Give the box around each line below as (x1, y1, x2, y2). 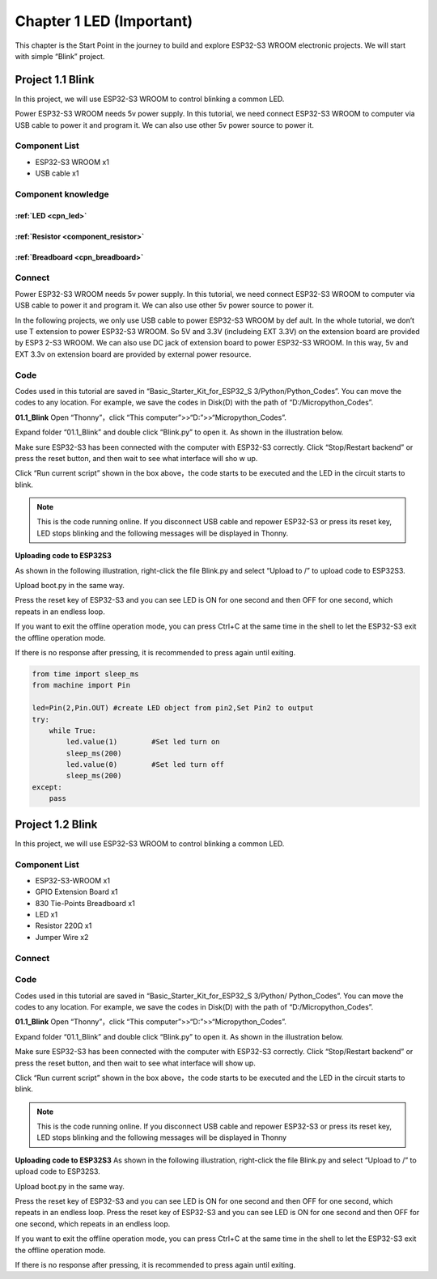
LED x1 (35, 910, 58, 920)
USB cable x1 (35, 168, 79, 178)
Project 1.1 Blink (15, 73, 95, 87)
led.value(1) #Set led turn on (66, 737, 220, 747)
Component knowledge (15, 188, 109, 200)
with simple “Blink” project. (15, 51, 105, 61)
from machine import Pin (32, 680, 131, 690)
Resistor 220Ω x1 (35, 921, 92, 930)
